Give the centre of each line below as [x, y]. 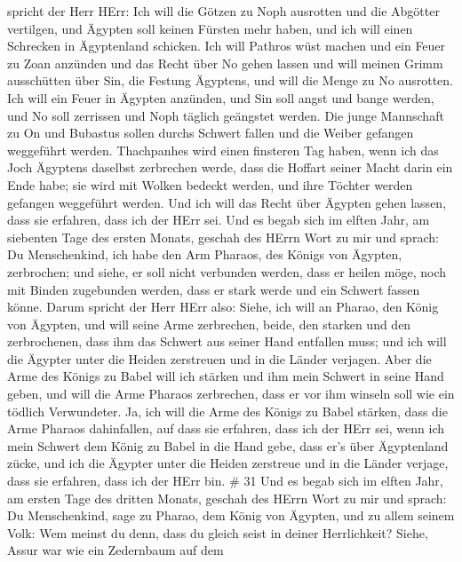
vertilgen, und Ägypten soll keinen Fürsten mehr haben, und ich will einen [210, 28]
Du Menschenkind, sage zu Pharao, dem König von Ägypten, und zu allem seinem [231, 515]
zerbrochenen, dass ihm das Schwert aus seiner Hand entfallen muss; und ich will [227, 341]
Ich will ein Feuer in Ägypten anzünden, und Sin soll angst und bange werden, [221, 97]
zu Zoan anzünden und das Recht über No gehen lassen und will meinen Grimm [225, 63]
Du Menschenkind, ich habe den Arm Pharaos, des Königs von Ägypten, [205, 254]
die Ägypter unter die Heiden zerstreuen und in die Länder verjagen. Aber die [219, 358]
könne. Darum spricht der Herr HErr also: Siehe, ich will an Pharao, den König [223, 307]
